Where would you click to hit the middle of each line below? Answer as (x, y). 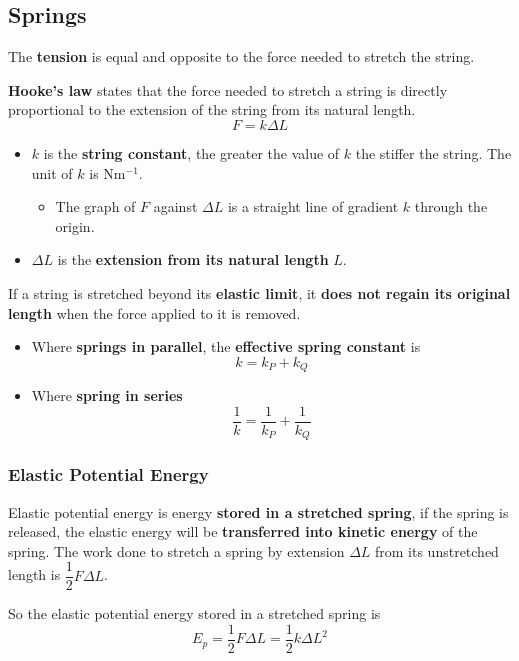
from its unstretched (437, 550)
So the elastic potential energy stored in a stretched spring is (194, 613)
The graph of (95, 206)
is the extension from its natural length (193, 259)
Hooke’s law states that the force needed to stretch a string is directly (228, 89)
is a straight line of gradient (313, 206)
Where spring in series (107, 395)
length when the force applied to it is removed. (154, 312)
